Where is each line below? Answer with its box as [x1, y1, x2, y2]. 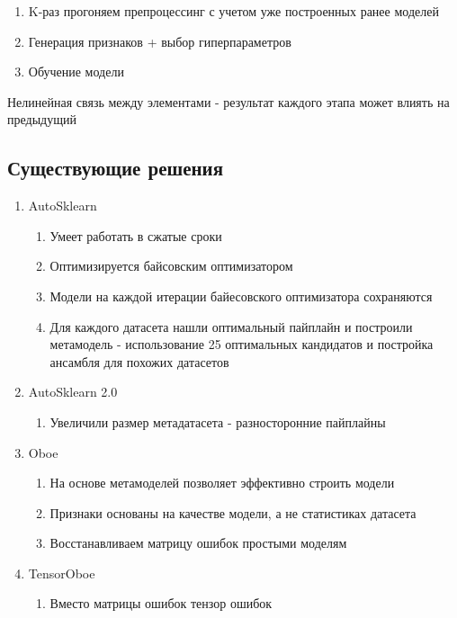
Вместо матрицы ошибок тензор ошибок [49, 594, 273, 613]
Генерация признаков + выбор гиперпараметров [28, 31, 291, 50]
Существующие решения [7, 154, 224, 182]
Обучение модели [28, 62, 124, 81]
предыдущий [7, 110, 76, 129]
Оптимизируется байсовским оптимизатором [49, 256, 293, 275]
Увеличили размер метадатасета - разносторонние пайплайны [49, 412, 386, 431]
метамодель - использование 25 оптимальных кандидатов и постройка [49, 335, 434, 354]
